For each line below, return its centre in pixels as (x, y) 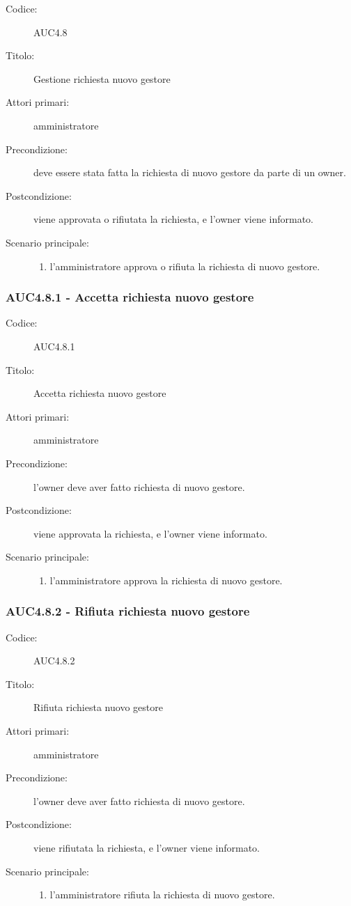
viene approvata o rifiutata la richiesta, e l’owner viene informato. (174, 219)
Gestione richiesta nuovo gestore (102, 78)
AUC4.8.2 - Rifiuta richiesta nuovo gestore (128, 611)
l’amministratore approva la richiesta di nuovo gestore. (166, 580)
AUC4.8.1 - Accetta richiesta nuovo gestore (130, 297)
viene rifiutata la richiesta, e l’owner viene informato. (147, 848)
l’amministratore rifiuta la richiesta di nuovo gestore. (162, 895)
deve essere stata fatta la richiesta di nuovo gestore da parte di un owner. (190, 172)
